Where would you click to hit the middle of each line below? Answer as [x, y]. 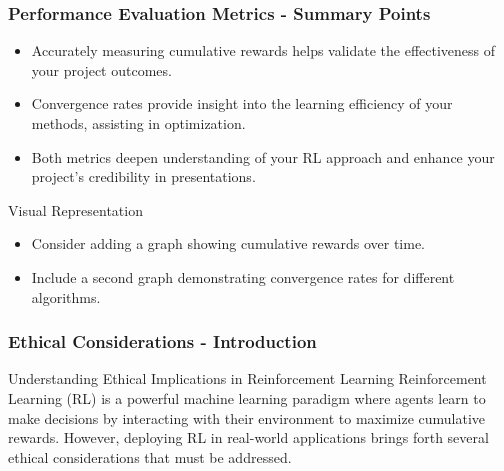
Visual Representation [75, 209]
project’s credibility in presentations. [143, 176]
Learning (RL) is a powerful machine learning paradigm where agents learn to [247, 397]
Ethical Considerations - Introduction [162, 341]
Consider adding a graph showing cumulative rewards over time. [228, 243]
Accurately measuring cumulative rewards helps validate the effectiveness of [263, 50]
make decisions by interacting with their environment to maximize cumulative [247, 417]
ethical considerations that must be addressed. [150, 456]
